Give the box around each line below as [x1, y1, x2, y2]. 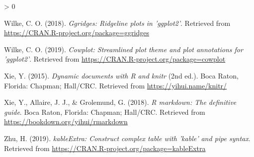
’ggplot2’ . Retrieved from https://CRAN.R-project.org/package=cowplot [4, 54, 226, 64]
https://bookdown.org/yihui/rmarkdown [4, 116, 128, 127]
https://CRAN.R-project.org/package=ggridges [4, 27, 149, 38]
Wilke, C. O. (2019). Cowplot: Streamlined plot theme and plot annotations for [4, 44, 243, 54]
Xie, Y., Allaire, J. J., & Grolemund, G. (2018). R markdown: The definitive [4, 97, 237, 107]
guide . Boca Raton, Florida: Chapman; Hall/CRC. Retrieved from [4, 106, 205, 117]
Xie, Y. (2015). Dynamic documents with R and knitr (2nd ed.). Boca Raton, [4, 70, 239, 80]
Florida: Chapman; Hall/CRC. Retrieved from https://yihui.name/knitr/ [4, 80, 227, 90]
